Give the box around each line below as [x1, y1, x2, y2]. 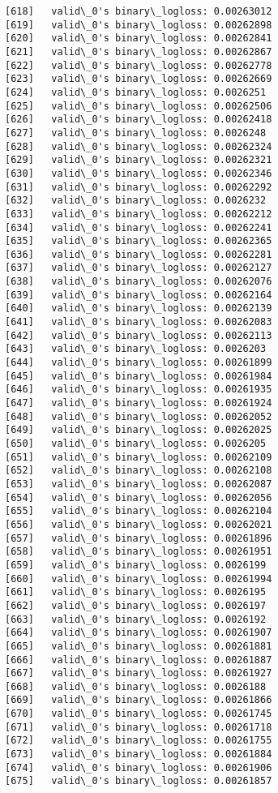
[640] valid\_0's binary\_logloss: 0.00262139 [5, 302, 272, 315]
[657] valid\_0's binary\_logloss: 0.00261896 [5, 532, 272, 544]
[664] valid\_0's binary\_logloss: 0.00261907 [5, 627, 272, 639]
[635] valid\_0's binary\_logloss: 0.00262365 [5, 235, 272, 247]
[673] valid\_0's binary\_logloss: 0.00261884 [5, 748, 272, 761]
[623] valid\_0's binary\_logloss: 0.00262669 [5, 73, 272, 85]
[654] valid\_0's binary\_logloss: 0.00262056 [5, 491, 272, 504]
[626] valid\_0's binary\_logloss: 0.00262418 [5, 114, 272, 126]
